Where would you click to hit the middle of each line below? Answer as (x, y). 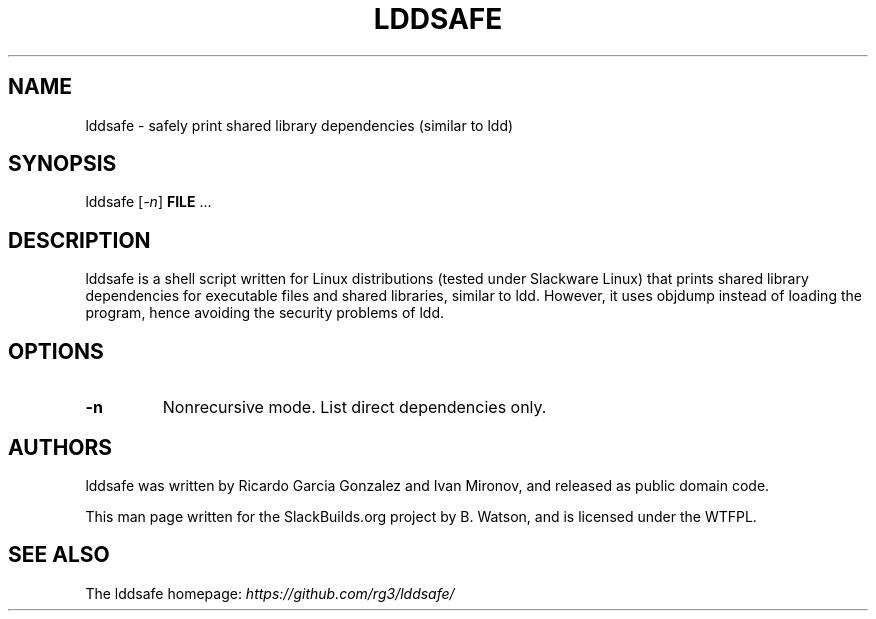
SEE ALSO (59, 555)
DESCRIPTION (79, 240)
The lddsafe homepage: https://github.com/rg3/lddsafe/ (270, 593)
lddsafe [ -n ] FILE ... (148, 202)
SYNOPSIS (62, 164)
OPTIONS (56, 351)
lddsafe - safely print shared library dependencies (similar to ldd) (299, 125)
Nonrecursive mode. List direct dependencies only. (354, 407)
